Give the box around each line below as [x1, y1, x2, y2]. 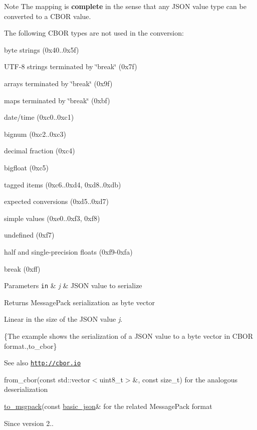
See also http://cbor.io [4, 357, 81, 368]
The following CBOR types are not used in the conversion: [4, 28, 184, 38]
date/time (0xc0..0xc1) [4, 112, 74, 122]
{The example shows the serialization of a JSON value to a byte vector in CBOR [4, 330, 253, 341]
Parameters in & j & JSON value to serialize [4, 280, 142, 291]
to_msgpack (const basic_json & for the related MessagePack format [4, 400, 212, 411]
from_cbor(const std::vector [4, 374, 90, 384]
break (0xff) [4, 263, 41, 274]
